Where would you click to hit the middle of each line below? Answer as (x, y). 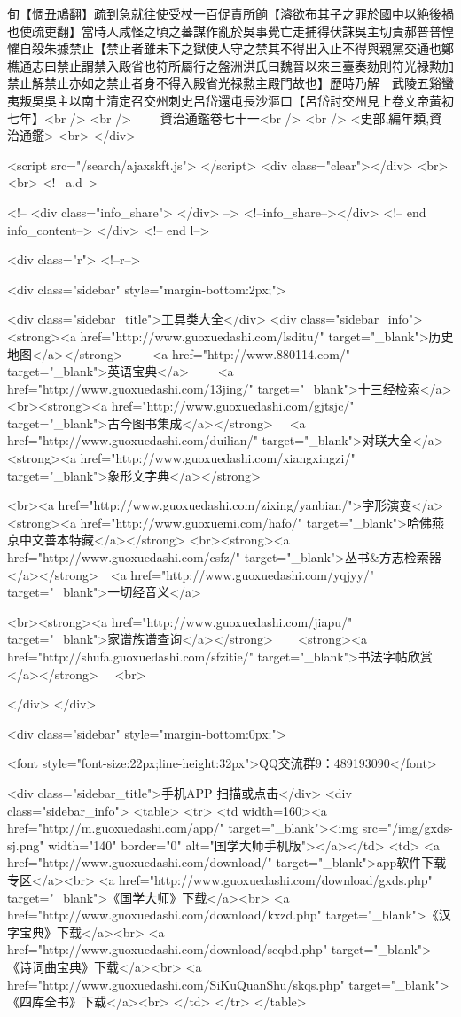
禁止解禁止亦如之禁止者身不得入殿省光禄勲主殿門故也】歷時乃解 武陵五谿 (224, 83)
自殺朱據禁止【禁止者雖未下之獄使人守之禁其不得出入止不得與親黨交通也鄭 (236, 48)
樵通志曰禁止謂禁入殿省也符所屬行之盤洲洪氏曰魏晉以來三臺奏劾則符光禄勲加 (230, 65)
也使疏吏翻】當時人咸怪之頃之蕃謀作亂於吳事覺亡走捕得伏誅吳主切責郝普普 (224, 31)
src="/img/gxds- (407, 828)
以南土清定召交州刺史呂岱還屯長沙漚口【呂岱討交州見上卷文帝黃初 (261, 100)
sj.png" (26, 845)
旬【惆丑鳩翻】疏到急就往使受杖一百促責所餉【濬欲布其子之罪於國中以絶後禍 (230, 13)
